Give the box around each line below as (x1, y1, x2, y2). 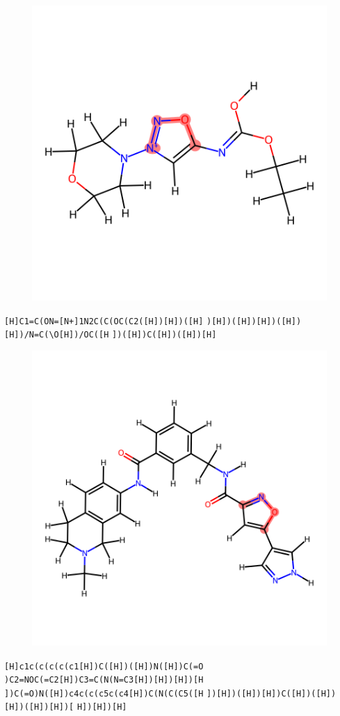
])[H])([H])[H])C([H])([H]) (207, 688, 337, 699)
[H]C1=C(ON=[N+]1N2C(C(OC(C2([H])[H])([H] (4, 316, 204, 326)
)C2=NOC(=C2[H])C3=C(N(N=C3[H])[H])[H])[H (4, 675, 204, 685)
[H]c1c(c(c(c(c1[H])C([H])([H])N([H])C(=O (4, 661, 204, 671)
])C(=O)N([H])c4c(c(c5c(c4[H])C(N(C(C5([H (4, 688, 204, 699)
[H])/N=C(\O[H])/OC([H (4, 330, 109, 340)
